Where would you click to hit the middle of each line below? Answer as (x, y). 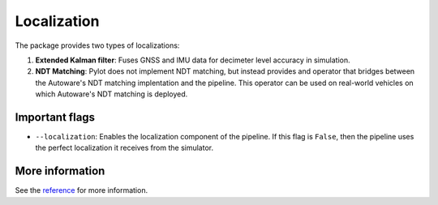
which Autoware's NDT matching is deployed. (112, 94)
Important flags (55, 117)
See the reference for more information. (82, 190)
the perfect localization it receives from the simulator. (125, 148)
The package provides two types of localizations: (97, 45)
